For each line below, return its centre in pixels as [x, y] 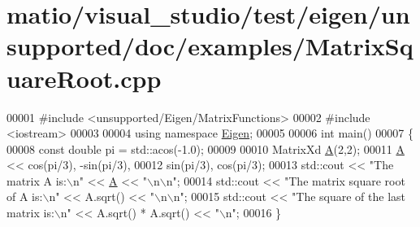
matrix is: [30, 213]
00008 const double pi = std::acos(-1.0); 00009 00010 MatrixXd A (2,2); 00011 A [206, 148]
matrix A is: [37, 180]
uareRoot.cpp [84, 78]
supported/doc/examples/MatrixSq [210, 46]
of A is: [25, 196]
